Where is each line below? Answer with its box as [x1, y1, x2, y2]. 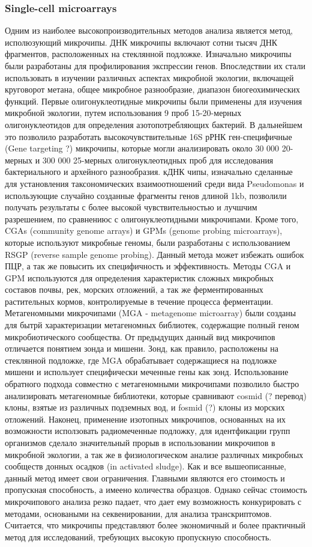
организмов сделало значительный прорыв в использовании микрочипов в [5, 436, 275, 448]
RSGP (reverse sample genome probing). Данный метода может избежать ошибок [5, 248, 304, 260]
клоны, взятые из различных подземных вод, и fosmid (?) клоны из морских [5, 401, 285, 414]
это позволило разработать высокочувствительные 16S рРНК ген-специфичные [5, 130, 292, 142]
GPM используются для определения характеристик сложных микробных [5, 271, 274, 284]
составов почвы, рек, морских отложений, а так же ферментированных [5, 283, 263, 296]
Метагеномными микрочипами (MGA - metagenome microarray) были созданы [5, 307, 296, 319]
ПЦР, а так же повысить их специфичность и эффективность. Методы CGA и [5, 260, 291, 272]
